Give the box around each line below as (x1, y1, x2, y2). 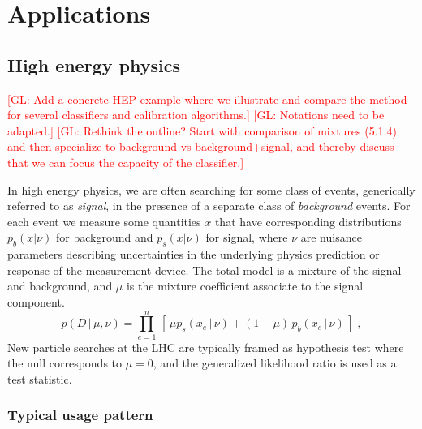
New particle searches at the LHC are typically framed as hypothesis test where (7, 338, 404, 355)
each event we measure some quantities (7, 212, 201, 230)
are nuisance (300, 229, 362, 246)
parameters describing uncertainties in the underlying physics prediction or (7, 246, 380, 263)
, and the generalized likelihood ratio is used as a (153, 354, 397, 371)
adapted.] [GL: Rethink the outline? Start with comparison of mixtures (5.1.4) (7, 122, 397, 139)
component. (7, 293, 65, 310)
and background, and (7, 277, 113, 294)
